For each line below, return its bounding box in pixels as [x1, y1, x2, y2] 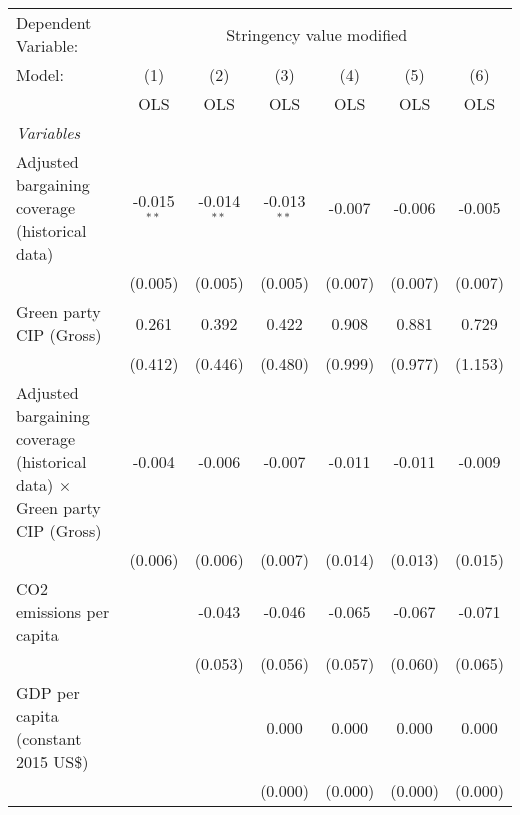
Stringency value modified [226, 22, 408, 46]
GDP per [16, 681, 80, 704]
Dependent [16, 11, 92, 34]
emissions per [16, 600, 110, 623]
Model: [16, 63, 65, 86]
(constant [16, 727, 82, 750]
